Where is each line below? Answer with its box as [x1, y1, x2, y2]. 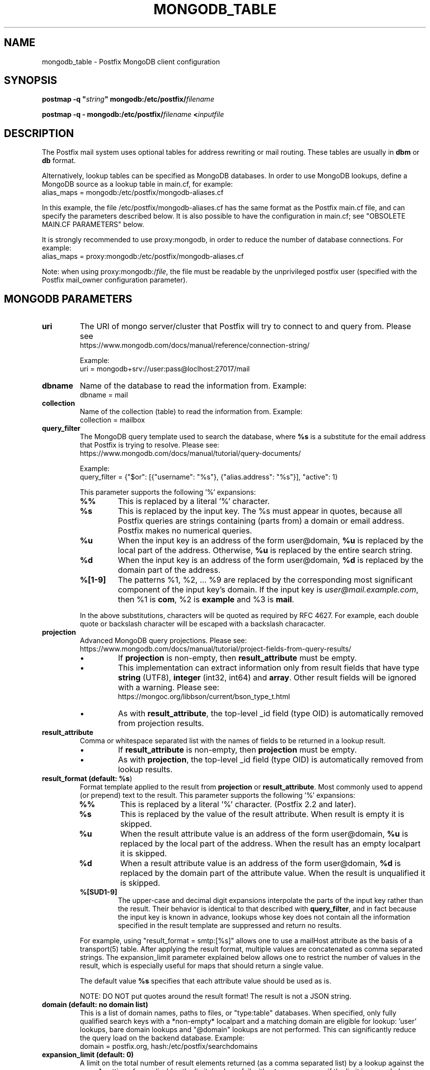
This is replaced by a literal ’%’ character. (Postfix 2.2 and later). [120, 799, 356, 810]
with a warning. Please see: [118, 682, 219, 693]
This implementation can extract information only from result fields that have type [118, 663, 420, 673]
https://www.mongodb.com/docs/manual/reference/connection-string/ [80, 341, 310, 350]
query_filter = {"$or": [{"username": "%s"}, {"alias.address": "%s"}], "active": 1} [80, 473, 338, 481]
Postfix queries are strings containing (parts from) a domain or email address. [118, 516, 404, 526]
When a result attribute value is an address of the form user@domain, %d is [120, 858, 401, 869]
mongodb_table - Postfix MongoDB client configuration [42, 57, 220, 66]
